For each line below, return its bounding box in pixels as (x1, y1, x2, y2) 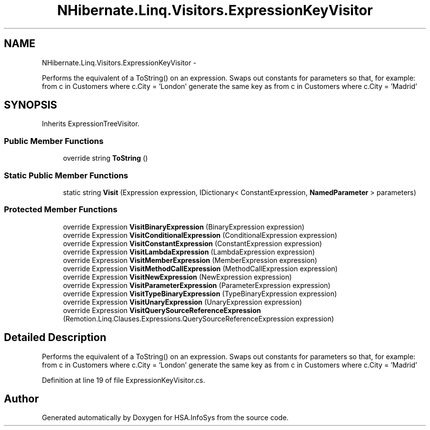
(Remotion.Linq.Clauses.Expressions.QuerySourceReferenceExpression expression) (63, 314, 334, 323)
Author (4, 392, 39, 405)
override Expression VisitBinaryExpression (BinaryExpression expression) (63, 222, 305, 231)
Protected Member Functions (4, 204, 118, 215)
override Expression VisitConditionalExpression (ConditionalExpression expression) (63, 230, 337, 239)
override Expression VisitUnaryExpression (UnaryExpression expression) (63, 297, 302, 306)
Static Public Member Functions (4, 170, 129, 180)
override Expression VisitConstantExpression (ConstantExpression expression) (63, 239, 322, 248)
